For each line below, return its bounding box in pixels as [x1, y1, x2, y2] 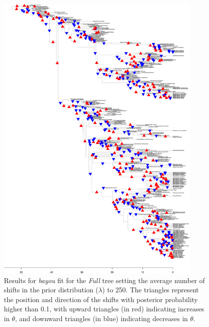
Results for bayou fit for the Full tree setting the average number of [4, 275, 205, 285]
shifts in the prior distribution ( [4, 285, 98, 295]
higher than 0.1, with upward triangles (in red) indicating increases [4, 304, 205, 314]
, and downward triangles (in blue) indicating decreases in [15, 313, 188, 323]
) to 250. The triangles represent [102, 285, 199, 295]
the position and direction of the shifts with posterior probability [4, 294, 198, 304]
